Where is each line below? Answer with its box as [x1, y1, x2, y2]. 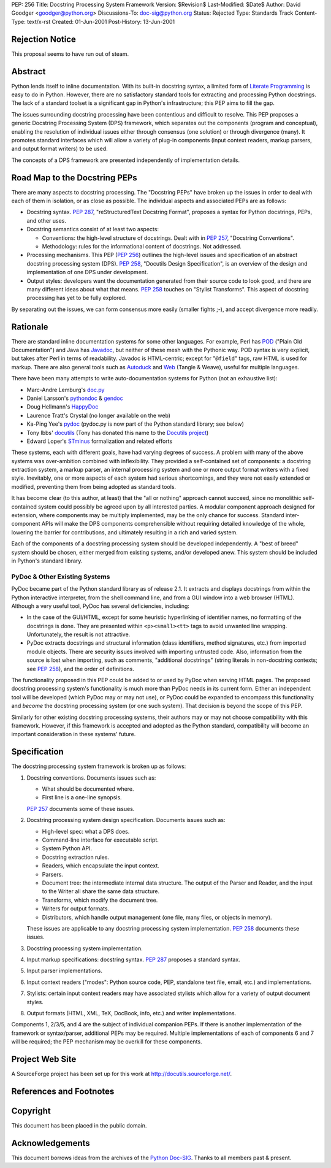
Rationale [11, 321, 48, 332]
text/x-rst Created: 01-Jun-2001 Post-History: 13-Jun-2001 [26, 18, 175, 25]
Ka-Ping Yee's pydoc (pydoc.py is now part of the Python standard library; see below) [26, 420, 245, 428]
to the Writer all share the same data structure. [42, 888, 159, 895]
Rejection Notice [11, 34, 77, 44]
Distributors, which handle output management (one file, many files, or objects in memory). [42, 913, 272, 921]
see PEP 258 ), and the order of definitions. [26, 665, 135, 672]
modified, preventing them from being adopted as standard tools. [11, 483, 177, 490]
